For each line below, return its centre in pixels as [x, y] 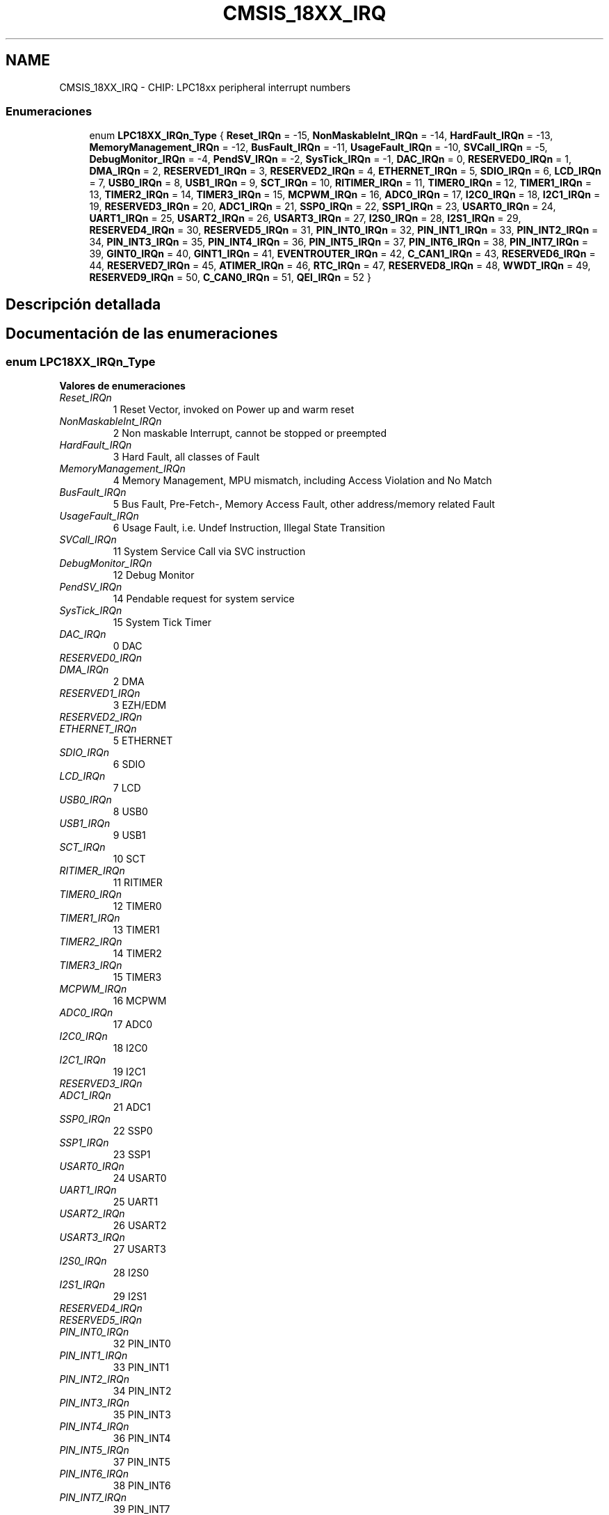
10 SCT [129, 858]
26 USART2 [140, 1225]
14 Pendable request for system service [204, 598]
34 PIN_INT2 [142, 1390]
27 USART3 [139, 1249]
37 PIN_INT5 [142, 1461]
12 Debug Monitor [154, 575]
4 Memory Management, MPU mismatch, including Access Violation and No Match [302, 480]
